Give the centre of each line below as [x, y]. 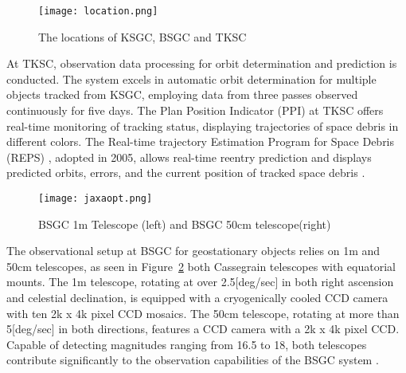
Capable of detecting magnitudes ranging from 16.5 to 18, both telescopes [187, 344]
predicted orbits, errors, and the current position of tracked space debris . [186, 173]
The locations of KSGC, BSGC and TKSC [142, 36]
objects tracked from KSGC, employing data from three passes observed [182, 94]
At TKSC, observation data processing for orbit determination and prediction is [202, 63]
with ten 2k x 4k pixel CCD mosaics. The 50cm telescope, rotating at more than [203, 313]
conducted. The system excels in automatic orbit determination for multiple [191, 79]
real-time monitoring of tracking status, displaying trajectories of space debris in [203, 126]
